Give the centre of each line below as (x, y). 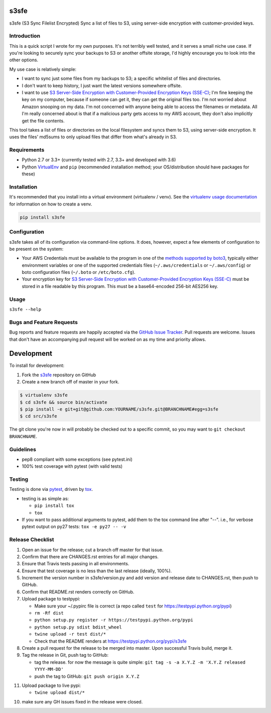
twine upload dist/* (60, 693)
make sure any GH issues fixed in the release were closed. (82, 701)
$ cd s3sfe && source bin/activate (63, 402)
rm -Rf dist (49, 613)
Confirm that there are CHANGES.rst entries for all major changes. (90, 556)
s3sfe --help (25, 309)
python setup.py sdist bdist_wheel (78, 627)
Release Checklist (32, 540)
